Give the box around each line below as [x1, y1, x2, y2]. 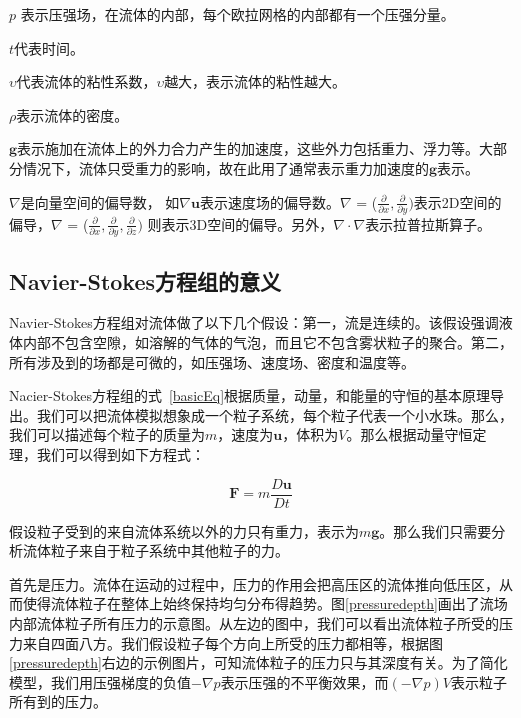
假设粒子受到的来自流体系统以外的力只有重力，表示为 [9, 520, 359, 541]
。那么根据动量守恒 [346, 424, 473, 445]
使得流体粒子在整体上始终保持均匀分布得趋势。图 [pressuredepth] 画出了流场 [22, 593, 508, 614]
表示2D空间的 [413, 191, 502, 212]
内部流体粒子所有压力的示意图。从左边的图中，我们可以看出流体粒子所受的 [9, 612, 499, 633]
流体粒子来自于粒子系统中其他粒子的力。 [22, 540, 289, 561]
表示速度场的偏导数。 [199, 191, 340, 212]
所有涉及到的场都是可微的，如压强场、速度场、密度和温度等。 [9, 351, 415, 372]
